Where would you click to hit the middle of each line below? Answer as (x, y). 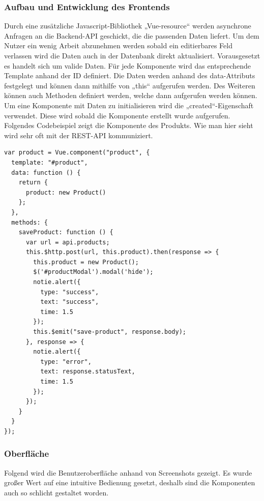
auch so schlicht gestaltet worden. (56, 492)
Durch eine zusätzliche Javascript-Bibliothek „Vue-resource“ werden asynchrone (128, 26)
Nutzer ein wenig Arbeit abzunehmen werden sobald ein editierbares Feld (118, 45)
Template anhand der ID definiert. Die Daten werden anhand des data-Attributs (130, 75)
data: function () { (46, 173)
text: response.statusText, (88, 372)
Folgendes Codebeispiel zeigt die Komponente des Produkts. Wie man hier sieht (129, 125)
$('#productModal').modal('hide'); (93, 272)
